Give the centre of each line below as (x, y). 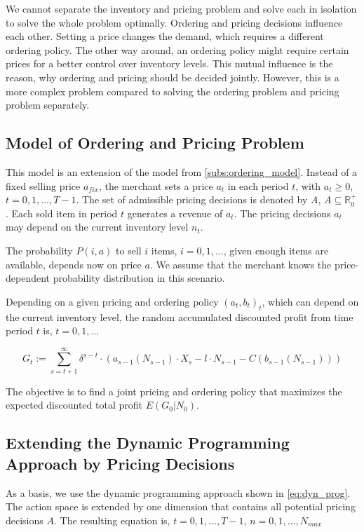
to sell (129, 250)
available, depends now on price (74, 264)
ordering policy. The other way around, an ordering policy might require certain (177, 49)
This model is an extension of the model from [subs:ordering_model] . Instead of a (182, 171)
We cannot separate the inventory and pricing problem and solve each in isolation (181, 8)
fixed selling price (43, 185)
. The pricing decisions (282, 213)
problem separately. (48, 105)
